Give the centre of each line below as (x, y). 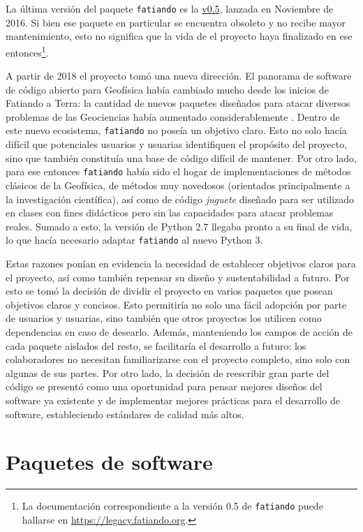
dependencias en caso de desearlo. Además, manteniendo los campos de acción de (179, 331)
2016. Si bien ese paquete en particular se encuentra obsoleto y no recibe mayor (176, 22)
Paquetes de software (109, 462)
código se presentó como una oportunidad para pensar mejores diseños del (164, 386)
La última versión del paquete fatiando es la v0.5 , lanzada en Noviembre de (170, 8)
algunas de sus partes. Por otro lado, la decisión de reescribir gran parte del (168, 372)
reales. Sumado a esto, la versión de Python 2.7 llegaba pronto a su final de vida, (179, 226)
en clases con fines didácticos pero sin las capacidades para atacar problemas (170, 213)
